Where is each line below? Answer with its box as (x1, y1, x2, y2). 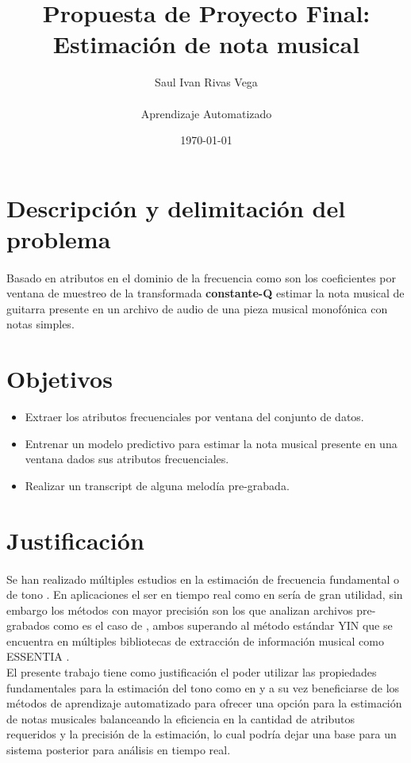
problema (6, 222, 111, 255)
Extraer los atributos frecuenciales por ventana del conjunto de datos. (25, 408, 364, 425)
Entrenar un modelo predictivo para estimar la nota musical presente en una (25, 435, 398, 451)
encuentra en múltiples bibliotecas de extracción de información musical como (6, 632, 384, 649)
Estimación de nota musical (52, 28, 360, 60)
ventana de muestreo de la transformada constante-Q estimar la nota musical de (6, 285, 405, 301)
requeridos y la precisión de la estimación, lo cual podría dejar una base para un (6, 726, 397, 742)
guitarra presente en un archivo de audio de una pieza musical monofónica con (6, 300, 388, 316)
